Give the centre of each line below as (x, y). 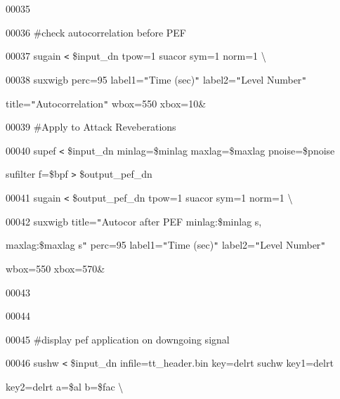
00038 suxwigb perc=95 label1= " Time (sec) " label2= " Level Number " (156, 79)
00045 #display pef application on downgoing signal (118, 339)
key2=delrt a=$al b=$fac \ (65, 387)
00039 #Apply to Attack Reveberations (91, 127)
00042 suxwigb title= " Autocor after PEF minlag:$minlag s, (134, 221)
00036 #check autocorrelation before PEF (96, 32)
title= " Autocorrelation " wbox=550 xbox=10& (106, 103)
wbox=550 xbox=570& (55, 269)
